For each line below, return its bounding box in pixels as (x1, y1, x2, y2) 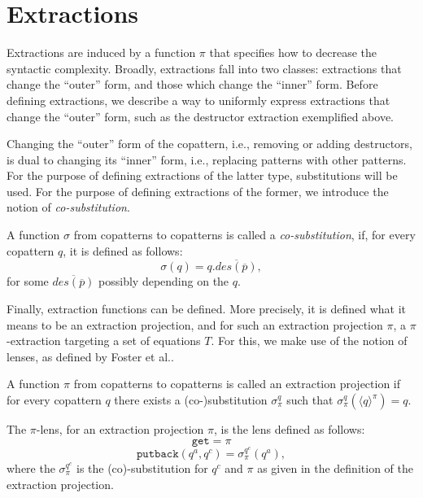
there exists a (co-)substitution (114, 391, 268, 408)
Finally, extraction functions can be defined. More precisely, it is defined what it (7, 300, 406, 317)
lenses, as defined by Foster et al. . (7, 347, 174, 365)
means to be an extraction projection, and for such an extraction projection (7, 316, 383, 333)
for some (7, 273, 49, 290)
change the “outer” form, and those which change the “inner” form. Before (7, 76, 378, 93)
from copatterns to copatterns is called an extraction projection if (73, 375, 401, 392)
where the (7, 459, 55, 476)
